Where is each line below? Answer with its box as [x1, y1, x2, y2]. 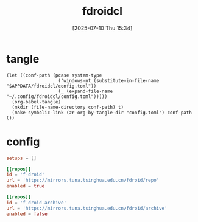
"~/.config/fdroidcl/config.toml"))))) [6, 93, 108, 100]
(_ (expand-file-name [58, 88, 113, 94]
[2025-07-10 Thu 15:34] [72, 24, 133, 32]
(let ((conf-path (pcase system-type [6, 72, 102, 78]
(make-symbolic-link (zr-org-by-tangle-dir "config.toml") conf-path [12, 109, 192, 116]
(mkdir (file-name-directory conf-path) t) [12, 104, 124, 110]
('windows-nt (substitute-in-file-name [58, 77, 160, 83]
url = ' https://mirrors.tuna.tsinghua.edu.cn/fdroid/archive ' [6, 205, 168, 211]
